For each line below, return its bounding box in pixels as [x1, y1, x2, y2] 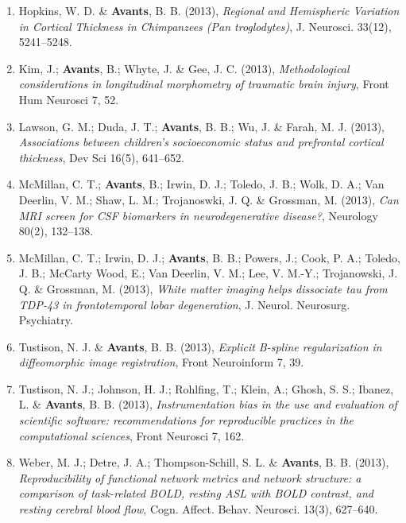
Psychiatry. [18, 312, 73, 328]
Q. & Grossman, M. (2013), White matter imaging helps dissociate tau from [18, 280, 388, 296]
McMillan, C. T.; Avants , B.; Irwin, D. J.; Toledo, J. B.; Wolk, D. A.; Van [18, 176, 385, 192]
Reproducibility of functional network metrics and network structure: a [18, 469, 362, 486]
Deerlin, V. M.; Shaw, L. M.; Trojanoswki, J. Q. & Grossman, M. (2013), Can [18, 191, 399, 207]
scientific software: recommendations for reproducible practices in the [18, 412, 354, 428]
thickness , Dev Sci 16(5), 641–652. [18, 149, 184, 165]
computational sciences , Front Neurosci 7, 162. [18, 427, 245, 444]
